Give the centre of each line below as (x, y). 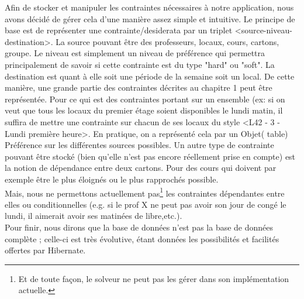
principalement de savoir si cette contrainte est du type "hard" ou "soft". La (140, 64)
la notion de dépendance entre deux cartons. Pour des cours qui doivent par (141, 168)
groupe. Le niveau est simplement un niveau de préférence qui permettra (135, 53)
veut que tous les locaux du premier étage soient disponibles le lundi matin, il (144, 110)
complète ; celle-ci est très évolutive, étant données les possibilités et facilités (142, 238)
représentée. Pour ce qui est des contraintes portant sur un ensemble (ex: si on (145, 99)
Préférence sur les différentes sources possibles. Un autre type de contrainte (139, 145)
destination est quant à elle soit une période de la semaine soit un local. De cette (150, 76)
